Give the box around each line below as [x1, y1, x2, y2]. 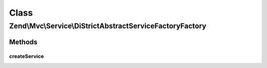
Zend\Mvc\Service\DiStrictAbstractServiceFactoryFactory [9, 22, 207, 30]
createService [9, 53, 44, 60]
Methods [9, 38, 38, 46]
